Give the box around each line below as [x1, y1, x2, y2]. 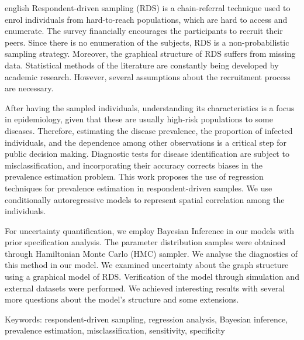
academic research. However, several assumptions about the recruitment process [5, 70, 291, 83]
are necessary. [5, 82, 54, 94]
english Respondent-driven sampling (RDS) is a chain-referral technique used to [5, 2, 291, 13]
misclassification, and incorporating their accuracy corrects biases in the [5, 159, 262, 171]
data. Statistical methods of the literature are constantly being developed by [5, 59, 279, 71]
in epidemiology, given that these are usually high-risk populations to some [5, 113, 273, 125]
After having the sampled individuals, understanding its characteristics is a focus [5, 101, 295, 114]
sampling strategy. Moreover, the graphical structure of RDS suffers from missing [5, 47, 296, 60]
